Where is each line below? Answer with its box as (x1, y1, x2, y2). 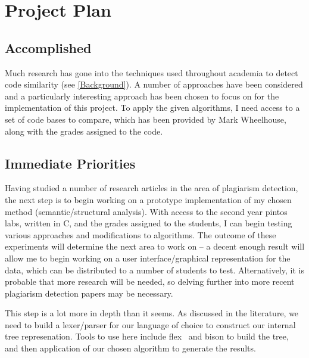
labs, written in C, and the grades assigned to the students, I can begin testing (5, 217, 292, 229)
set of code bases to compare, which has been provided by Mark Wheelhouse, (5, 113, 286, 125)
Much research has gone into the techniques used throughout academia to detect (5, 66, 298, 79)
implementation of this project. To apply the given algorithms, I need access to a (5, 101, 300, 114)
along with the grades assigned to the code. (5, 124, 163, 137)
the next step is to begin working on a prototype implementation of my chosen (5, 193, 292, 206)
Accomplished (5, 38, 92, 57)
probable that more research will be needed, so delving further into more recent (5, 275, 295, 288)
